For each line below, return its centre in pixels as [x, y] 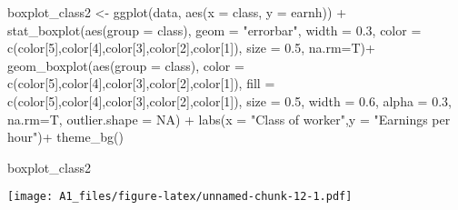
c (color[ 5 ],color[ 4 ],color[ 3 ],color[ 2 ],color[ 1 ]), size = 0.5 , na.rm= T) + [191, 48]
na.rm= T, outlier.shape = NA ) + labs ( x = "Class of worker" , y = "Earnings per [229, 119]
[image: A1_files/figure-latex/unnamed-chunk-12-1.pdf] [180, 197]
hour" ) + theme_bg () [65, 137]
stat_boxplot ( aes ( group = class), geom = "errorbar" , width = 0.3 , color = [214, 30]
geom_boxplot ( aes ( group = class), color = [126, 65]
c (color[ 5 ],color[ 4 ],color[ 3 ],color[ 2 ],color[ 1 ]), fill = [141, 83]
